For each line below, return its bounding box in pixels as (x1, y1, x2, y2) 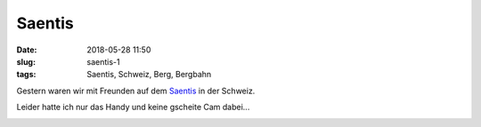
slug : (16, 56, 36, 67)
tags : (16, 69, 37, 80)
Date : (16, 44, 37, 55)
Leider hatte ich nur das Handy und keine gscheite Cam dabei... (16, 102, 250, 113)
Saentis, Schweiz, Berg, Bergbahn (86, 69, 212, 80)
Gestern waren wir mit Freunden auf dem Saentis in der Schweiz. (16, 85, 256, 96)
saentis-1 (86, 56, 120, 67)
